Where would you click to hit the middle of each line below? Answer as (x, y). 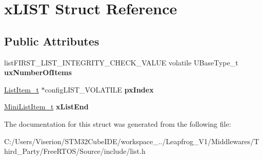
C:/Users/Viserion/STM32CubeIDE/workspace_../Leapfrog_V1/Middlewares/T (132, 141)
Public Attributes (52, 41)
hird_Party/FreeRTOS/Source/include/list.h (75, 151)
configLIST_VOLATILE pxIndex (99, 89)
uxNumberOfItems (38, 72)
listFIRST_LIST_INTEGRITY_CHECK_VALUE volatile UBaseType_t (121, 62)
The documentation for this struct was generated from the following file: (118, 123)
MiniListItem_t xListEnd (46, 107)
